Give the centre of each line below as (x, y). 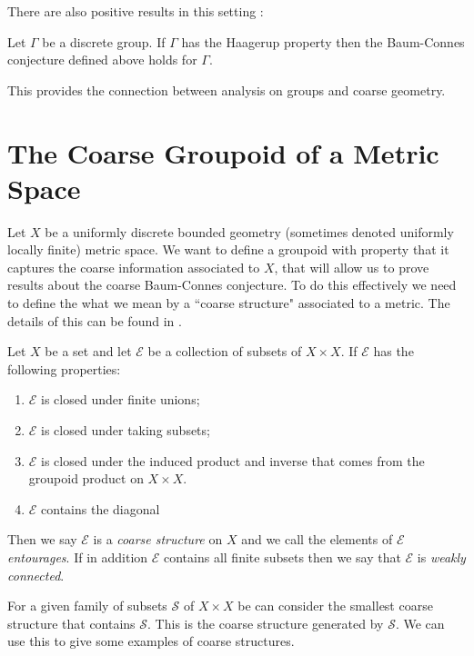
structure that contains (71, 623)
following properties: (64, 368)
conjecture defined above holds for (102, 60)
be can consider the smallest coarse (335, 606)
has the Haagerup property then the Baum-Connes (323, 41)
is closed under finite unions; (121, 399)
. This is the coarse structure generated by (266, 623)
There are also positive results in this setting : (136, 11)
